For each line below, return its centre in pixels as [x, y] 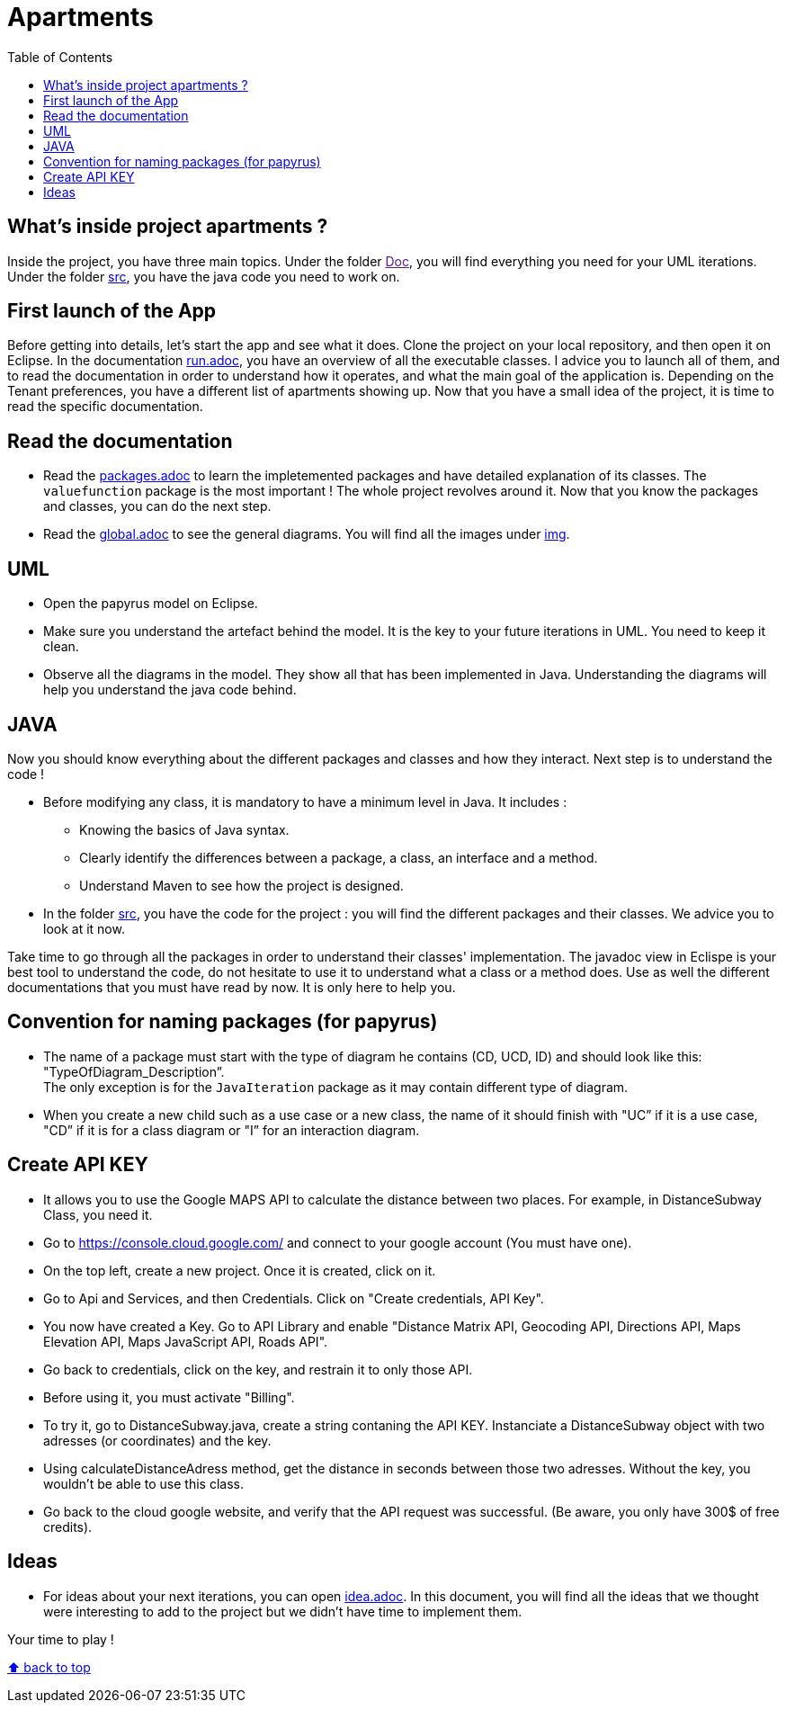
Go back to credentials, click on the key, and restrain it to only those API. [258, 1369]
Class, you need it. [98, 1214]
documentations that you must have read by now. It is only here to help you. [232, 987]
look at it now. [84, 928]
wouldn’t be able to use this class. [143, 1483]
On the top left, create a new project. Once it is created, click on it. [240, 1270]
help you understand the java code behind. [170, 690]
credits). [68, 1526]
